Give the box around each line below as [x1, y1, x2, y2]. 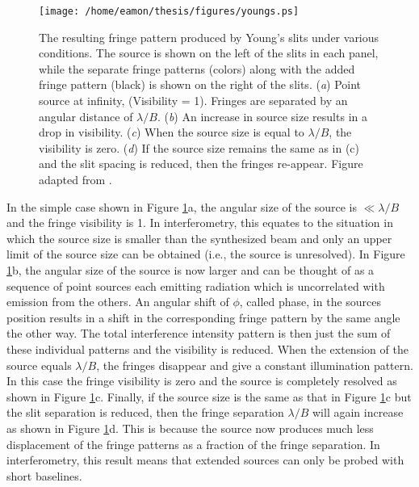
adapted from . [39, 171, 112, 187]
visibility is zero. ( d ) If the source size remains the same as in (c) [39, 139, 360, 156]
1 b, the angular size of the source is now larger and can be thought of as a [6, 261, 375, 278]
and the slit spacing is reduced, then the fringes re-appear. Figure [39, 155, 363, 172]
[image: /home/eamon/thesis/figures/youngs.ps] [39, 6, 300, 17]
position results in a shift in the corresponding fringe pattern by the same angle [6, 309, 400, 325]
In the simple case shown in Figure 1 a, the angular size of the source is [6, 198, 357, 215]
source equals [6, 356, 72, 373]
